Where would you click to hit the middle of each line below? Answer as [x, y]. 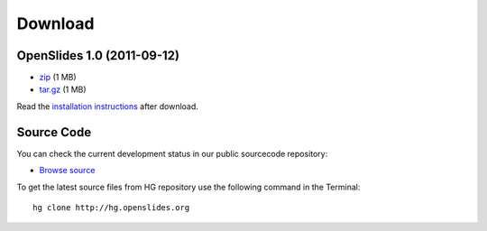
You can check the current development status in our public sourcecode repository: [172, 153]
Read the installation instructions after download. [107, 106]
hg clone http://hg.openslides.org [111, 207]
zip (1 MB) [58, 78]
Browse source [67, 171]
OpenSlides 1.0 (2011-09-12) [98, 55]
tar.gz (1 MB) [63, 89]
